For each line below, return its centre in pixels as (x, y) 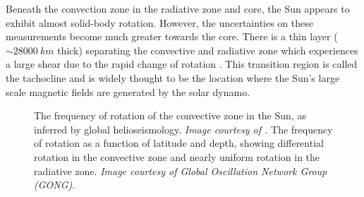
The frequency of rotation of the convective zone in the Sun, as (170, 115)
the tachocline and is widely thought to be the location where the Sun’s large (173, 77)
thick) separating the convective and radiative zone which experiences (208, 50)
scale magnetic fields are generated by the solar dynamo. (128, 91)
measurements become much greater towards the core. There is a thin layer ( (172, 36)
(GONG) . (55, 185)
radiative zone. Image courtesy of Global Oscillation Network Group (181, 171)
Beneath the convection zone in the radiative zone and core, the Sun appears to (178, 8)
